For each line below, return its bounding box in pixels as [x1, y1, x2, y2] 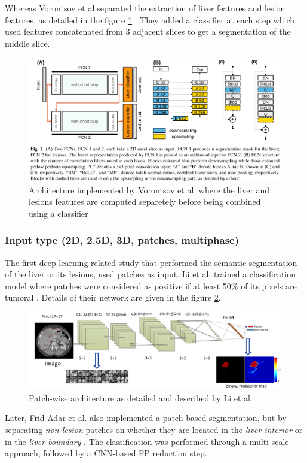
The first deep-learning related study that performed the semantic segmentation [5, 256, 297, 268]
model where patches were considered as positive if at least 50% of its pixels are [5, 279, 297, 292]
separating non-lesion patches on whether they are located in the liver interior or [5, 423, 303, 435]
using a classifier [29, 207, 88, 219]
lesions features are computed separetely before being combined [29, 195, 261, 208]
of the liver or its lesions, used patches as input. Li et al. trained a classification [5, 268, 296, 280]
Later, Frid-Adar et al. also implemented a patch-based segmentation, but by [5, 411, 287, 424]
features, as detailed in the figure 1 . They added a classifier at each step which [5, 13, 295, 26]
